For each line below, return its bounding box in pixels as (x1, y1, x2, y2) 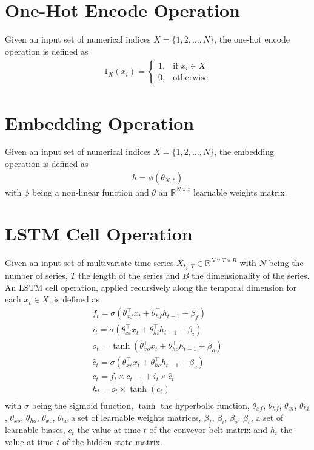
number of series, (5, 269, 68, 282)
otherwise (173, 73, 208, 83)
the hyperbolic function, (160, 398, 250, 411)
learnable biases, (5, 423, 65, 436)
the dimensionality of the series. (192, 269, 310, 282)
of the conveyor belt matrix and (149, 423, 267, 436)
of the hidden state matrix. (62, 435, 162, 448)
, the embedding (214, 145, 275, 158)
